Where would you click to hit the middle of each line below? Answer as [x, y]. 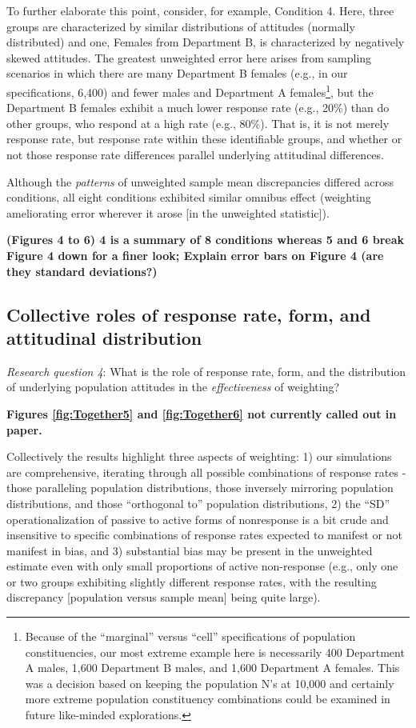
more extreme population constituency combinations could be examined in [208, 699]
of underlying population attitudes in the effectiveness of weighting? [173, 387]
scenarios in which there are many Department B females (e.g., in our [177, 73]
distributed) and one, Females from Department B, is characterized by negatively [206, 42]
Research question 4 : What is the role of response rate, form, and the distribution [206, 371]
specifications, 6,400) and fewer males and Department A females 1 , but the [190, 90]
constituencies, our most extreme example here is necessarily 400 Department [215, 652]
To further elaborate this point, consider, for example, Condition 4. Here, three [200, 10]
